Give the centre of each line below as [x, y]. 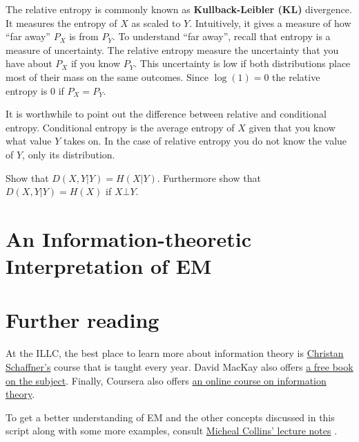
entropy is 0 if [35, 90]
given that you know [292, 127]
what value [29, 141]
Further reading [83, 320]
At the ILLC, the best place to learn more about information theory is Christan [175, 353]
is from [84, 36]
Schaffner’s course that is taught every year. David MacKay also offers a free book [179, 367]
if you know [96, 63]
